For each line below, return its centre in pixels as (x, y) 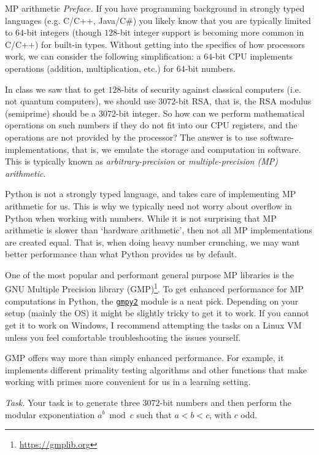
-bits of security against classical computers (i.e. (211, 89)
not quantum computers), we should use (80, 101)
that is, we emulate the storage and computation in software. (186, 149)
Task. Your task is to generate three (72, 402)
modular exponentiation (50, 414)
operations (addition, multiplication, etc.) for (90, 68)
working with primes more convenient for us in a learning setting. (128, 382)
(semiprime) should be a (51, 113)
